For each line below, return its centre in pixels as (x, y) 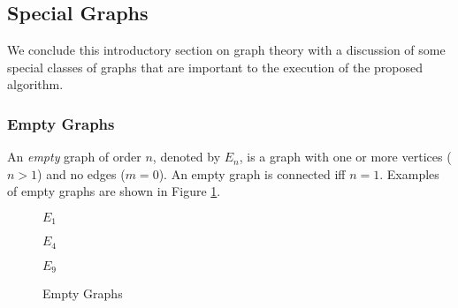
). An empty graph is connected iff (252, 173)
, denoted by (187, 157)
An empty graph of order (74, 157)
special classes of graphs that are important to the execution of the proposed (215, 67)
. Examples (409, 173)
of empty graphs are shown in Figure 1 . (114, 191)
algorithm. (35, 84)
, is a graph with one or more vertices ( (345, 157)
